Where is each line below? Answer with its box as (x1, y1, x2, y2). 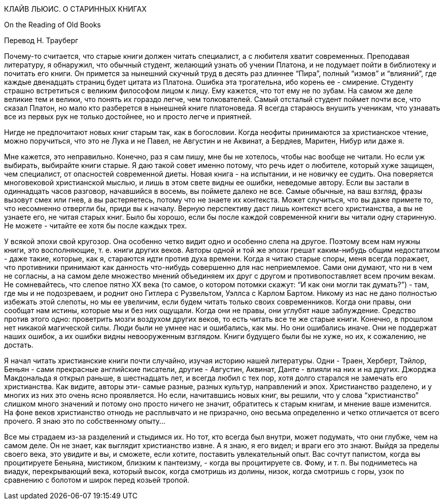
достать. (4, 341, 33, 349)
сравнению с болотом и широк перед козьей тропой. (4, 476, 190, 484)
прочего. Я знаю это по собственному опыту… (4, 417, 165, 425)
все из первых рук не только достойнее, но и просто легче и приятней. (4, 112, 252, 121)
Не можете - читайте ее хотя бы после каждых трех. (4, 221, 187, 230)
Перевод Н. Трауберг (4, 36, 79, 45)
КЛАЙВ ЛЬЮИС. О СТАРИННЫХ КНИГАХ (4, 5, 147, 13)
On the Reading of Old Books (4, 20, 101, 29)
